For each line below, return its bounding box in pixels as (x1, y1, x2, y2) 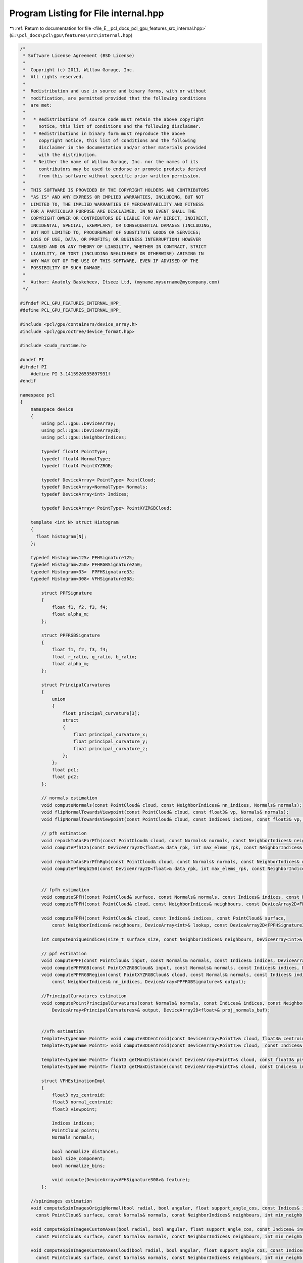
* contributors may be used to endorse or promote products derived (23, 166, 207, 172)
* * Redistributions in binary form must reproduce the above (23, 130, 185, 136)
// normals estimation (41, 795, 98, 801)
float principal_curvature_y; (73, 739, 148, 745)
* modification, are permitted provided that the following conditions (23, 95, 207, 101)
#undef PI (20, 357, 44, 363)
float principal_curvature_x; (73, 732, 148, 737)
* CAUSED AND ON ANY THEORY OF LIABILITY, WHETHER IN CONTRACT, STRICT (23, 244, 207, 250)
